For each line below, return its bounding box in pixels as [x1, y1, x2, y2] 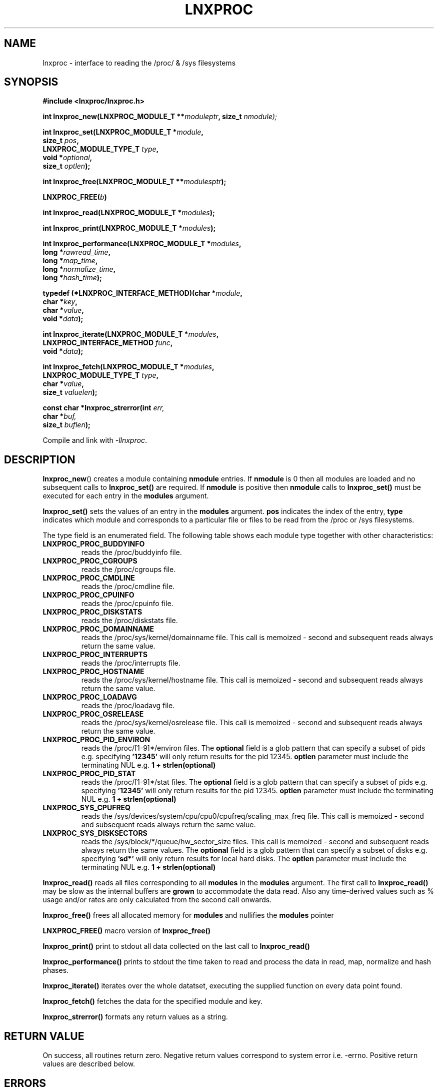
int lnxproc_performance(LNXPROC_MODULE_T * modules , [42, 239, 241, 248]
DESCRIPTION [4, 453, 75, 466]
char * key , [42, 297, 78, 306]
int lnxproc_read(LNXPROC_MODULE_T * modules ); [42, 208, 215, 217]
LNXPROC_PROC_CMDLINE [42, 574, 135, 583]
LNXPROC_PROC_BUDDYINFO [42, 539, 145, 549]
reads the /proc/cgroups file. [81, 565, 176, 574]
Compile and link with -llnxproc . [42, 436, 147, 445]
